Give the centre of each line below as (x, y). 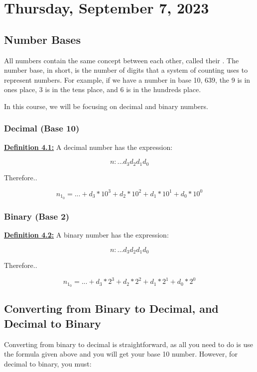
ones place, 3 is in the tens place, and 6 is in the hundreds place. (103, 89)
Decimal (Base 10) (42, 128)
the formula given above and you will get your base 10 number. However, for (121, 354)
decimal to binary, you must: (48, 363)
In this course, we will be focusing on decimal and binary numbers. (106, 106)
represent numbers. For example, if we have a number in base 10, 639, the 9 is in (127, 79)
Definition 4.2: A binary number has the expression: (86, 234)
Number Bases (42, 39)
